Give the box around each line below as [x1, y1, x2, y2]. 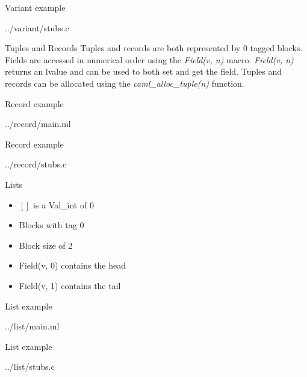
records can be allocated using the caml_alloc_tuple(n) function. [5, 76, 244, 89]
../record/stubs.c [5, 158, 67, 170]
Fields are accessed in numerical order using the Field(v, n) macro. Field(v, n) [5, 53, 294, 66]
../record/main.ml [5, 117, 71, 130]
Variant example [5, 1, 66, 13]
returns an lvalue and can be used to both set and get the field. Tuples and [5, 65, 282, 78]
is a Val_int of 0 [33, 198, 94, 211]
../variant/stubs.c [5, 21, 69, 34]
